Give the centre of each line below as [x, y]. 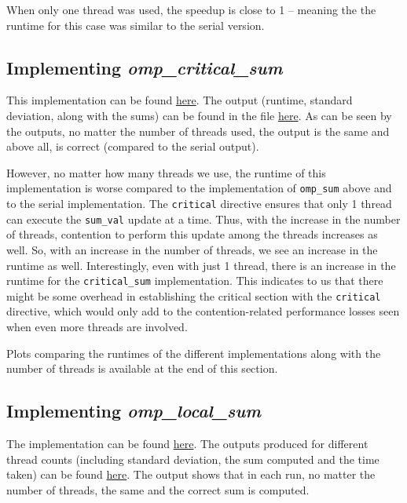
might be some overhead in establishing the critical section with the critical [194, 295]
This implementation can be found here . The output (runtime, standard [180, 100]
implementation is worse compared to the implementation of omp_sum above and [199, 188]
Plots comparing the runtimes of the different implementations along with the [194, 353]
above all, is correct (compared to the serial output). [133, 146]
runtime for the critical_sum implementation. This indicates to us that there [195, 281]
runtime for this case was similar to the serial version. [136, 25]
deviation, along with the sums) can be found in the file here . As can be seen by [199, 115]
